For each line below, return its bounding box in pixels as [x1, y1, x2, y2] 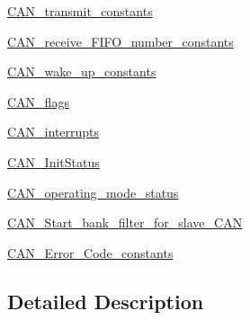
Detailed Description [7, 287, 204, 315]
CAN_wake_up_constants [7, 62, 156, 81]
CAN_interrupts [7, 122, 100, 141]
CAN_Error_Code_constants [7, 243, 174, 262]
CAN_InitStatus [7, 152, 100, 171]
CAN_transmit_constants [7, 2, 153, 20]
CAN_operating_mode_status [7, 182, 179, 201]
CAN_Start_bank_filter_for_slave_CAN [7, 213, 243, 232]
